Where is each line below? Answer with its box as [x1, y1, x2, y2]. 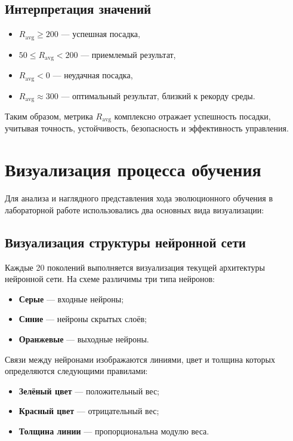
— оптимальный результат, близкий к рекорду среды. [61, 89, 255, 102]
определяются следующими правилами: [5, 365, 148, 377]
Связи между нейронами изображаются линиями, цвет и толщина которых [5, 353, 275, 365]
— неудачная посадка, [53, 69, 133, 81]
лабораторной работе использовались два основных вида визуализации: [5, 203, 264, 216]
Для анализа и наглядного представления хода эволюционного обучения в [5, 192, 273, 204]
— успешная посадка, [61, 27, 140, 40]
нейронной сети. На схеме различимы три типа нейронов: [5, 272, 215, 285]
